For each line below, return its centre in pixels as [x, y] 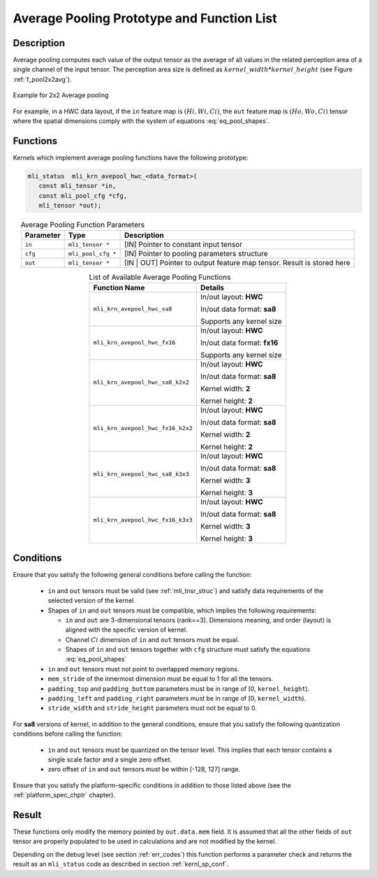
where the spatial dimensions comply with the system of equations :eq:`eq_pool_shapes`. [141, 121]
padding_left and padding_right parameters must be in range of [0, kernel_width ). [177, 699]
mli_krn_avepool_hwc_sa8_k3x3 [141, 475]
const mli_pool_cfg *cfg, [83, 195]
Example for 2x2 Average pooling [61, 95]
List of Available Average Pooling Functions [160, 277]
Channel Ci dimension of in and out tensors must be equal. [153, 639]
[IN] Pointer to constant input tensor [183, 245]
